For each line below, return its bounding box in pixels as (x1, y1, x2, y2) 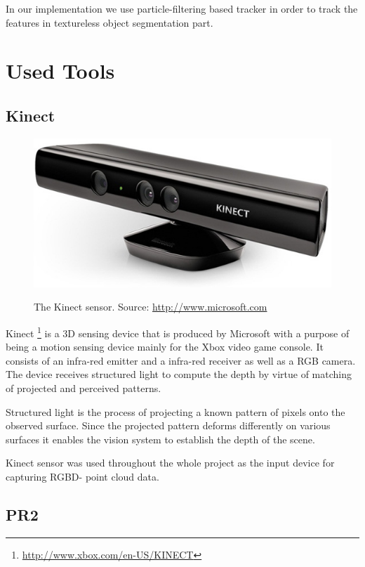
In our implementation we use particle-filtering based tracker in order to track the (6, 1, 358, 15)
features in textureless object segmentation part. (6, 15, 213, 30)
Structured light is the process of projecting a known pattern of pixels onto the (6, 404, 345, 419)
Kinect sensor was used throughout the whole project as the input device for (6, 455, 335, 470)
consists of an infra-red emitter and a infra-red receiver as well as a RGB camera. (6, 353, 356, 367)
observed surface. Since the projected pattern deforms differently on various (6, 418, 331, 433)
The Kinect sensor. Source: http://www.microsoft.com (34, 299, 267, 314)
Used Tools (6, 56, 115, 85)
